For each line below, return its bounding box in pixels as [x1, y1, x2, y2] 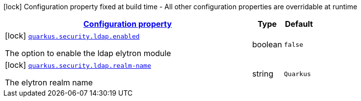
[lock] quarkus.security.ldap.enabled [5, 31, 140, 40]
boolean [252, 40, 283, 49]
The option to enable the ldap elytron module [5, 48, 171, 58]
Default [285, 19, 313, 29]
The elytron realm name [5, 78, 93, 87]
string [252, 69, 274, 79]
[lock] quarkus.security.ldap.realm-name [5, 60, 152, 70]
